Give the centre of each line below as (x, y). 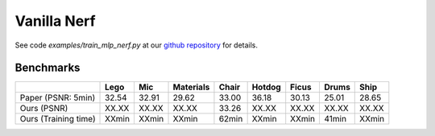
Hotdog (266, 87)
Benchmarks (48, 68)
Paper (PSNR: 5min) (58, 98)
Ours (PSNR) (44, 109)
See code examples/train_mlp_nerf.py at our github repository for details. (136, 45)
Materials (191, 87)
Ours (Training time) (58, 119)
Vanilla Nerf (55, 21)
